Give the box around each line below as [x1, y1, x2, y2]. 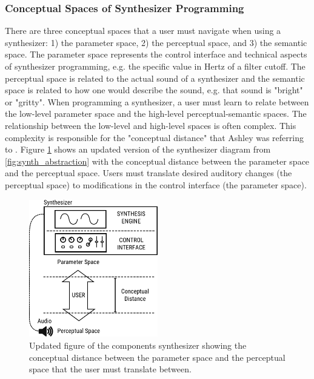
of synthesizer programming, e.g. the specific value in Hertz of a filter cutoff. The [5, 60, 306, 72]
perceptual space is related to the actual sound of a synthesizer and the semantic [5, 71, 305, 84]
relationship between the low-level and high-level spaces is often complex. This [5, 119, 296, 131]
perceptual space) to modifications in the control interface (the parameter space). [5, 178, 307, 191]
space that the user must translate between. [29, 363, 192, 375]
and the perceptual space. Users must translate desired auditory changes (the [5, 166, 292, 179]
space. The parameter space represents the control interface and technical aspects [5, 48, 307, 61]
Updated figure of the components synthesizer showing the [29, 338, 247, 351]
